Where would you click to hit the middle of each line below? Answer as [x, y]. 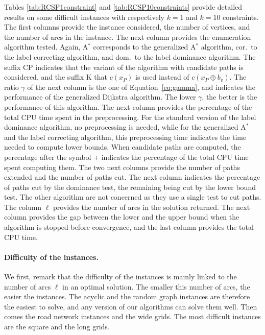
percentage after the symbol [48, 157]
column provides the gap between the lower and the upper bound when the [122, 217]
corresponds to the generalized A [144, 47]
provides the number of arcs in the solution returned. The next [152, 207]
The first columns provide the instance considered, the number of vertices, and [127, 27]
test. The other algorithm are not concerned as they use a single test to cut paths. [133, 197]
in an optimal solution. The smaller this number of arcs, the [156, 286]
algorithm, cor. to [229, 47]
